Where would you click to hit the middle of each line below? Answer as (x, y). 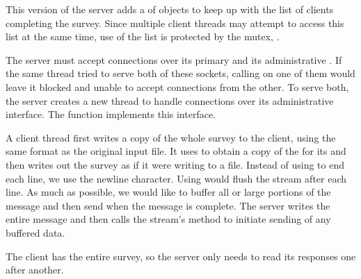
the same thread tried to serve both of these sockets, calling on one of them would (180, 73)
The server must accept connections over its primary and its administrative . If (174, 59)
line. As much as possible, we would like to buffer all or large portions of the (168, 192)
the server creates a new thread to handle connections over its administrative (170, 100)
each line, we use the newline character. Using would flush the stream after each (176, 178)
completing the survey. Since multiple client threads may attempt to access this (175, 23)
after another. (35, 270)
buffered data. (35, 232)
